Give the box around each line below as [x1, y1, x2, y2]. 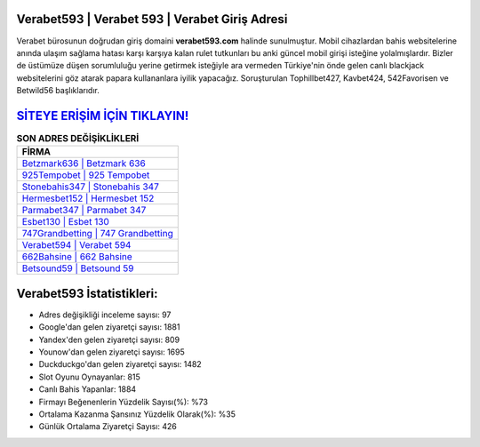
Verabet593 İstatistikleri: [16, 285, 158, 301]
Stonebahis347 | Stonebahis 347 [21, 180, 159, 193]
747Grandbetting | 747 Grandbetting [21, 227, 173, 240]
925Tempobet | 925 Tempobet [21, 169, 150, 181]
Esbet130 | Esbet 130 [21, 216, 110, 228]
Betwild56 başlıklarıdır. [16, 85, 100, 96]
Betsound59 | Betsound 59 [21, 262, 134, 275]
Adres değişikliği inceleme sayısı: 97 [38, 309, 172, 320]
